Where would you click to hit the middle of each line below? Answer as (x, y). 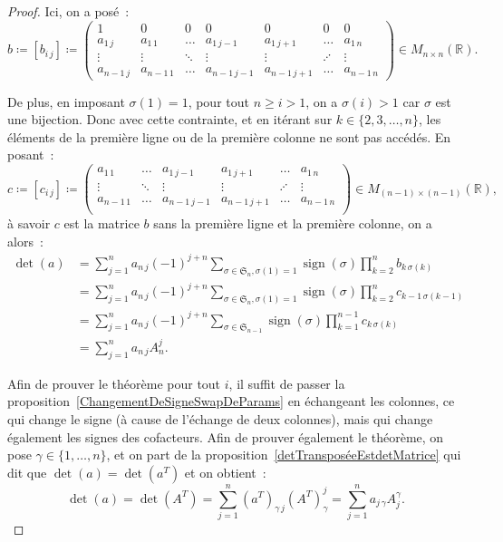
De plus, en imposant (66, 101)
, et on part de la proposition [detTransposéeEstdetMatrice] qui (284, 455)
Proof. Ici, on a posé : (68, 11)
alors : (25, 241)
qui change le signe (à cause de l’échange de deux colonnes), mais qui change (220, 418)
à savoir (29, 223)
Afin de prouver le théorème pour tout (114, 383)
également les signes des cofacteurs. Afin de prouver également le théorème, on (226, 436)
